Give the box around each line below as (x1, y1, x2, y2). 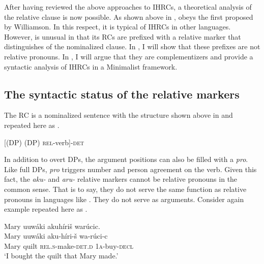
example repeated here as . (4, 204, 87, 214)
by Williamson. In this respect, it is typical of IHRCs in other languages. (4, 21, 231, 32)
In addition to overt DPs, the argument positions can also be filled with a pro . (4, 154, 248, 164)
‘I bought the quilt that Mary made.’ (4, 250, 119, 261)
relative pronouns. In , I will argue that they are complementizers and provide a (4, 51, 253, 61)
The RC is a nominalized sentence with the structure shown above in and (4, 110, 233, 120)
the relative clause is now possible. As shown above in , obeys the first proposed (4, 11, 253, 22)
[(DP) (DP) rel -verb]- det (4, 137, 84, 147)
